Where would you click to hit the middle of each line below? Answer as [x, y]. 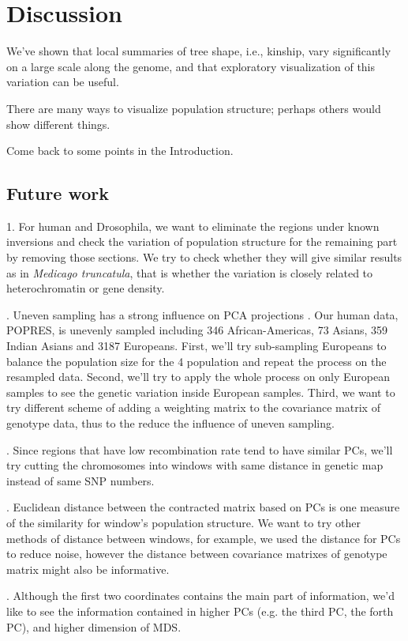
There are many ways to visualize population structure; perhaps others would [194, 108]
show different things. [58, 124]
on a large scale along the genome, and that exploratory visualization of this [191, 66]
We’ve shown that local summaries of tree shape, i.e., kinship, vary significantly [199, 51]
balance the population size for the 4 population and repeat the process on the [197, 361]
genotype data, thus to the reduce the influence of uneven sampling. [170, 423]
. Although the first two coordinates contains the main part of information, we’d [200, 596]
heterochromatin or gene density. [86, 288]
